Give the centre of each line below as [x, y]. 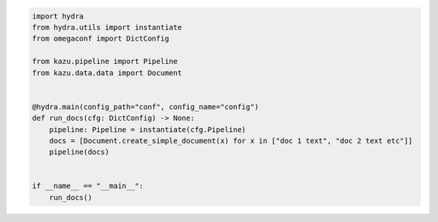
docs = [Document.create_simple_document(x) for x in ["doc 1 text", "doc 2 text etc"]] [231, 141]
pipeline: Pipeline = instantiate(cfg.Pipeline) [148, 129]
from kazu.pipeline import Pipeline [105, 62]
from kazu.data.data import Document [107, 73]
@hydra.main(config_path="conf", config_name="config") [146, 107]
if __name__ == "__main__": [88, 186]
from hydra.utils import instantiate [107, 27]
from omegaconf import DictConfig [101, 39]
